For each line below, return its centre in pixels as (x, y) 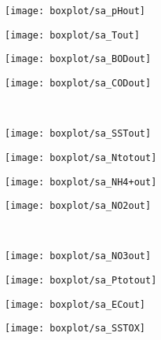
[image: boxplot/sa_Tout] (72, 35)
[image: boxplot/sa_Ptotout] (81, 281)
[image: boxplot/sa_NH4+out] (81, 182)
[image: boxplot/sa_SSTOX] (75, 329)
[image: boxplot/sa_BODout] (78, 59)
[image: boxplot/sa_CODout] (78, 83)
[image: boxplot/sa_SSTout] (78, 134)
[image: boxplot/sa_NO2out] (78, 206)
